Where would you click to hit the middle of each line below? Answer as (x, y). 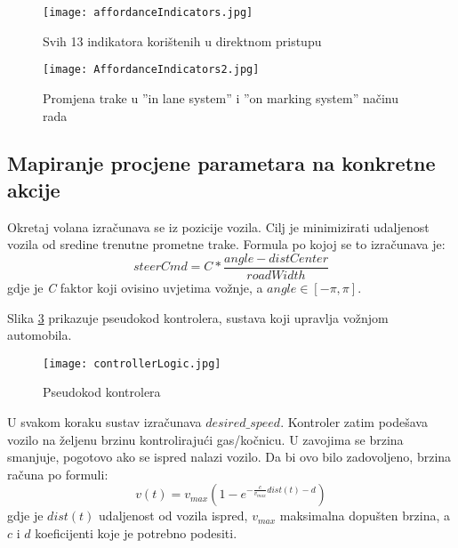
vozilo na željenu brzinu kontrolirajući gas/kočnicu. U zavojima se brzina (205, 439)
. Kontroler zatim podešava (354, 421)
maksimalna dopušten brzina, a (365, 516)
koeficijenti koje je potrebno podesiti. (136, 532)
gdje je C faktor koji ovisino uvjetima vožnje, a (135, 287)
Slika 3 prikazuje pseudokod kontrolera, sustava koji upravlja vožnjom (198, 317)
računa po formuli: (58, 474)
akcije (34, 189)
